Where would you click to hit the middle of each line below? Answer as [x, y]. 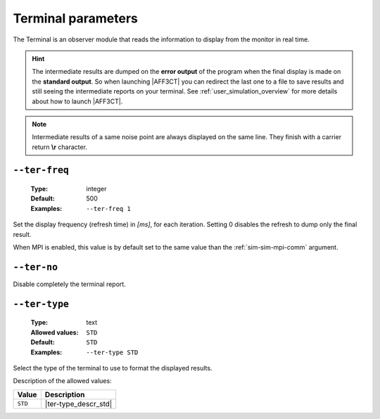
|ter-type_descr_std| [78, 404]
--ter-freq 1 [109, 208]
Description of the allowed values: [62, 381]
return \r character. [60, 147]
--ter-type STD [112, 352]
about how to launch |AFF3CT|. [77, 101]
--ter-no [36, 267]
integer [96, 189]
